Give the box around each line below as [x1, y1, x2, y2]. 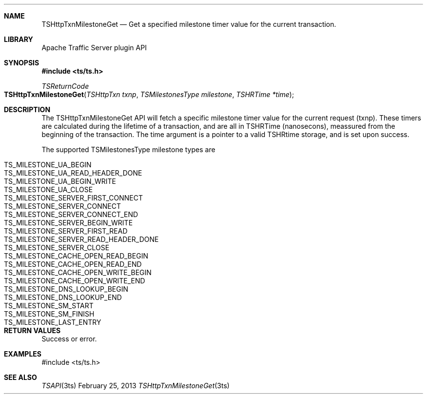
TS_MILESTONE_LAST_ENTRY [4, 318, 101, 326]
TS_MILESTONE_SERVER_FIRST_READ [4, 227, 128, 235]
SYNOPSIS [4, 59, 39, 67]
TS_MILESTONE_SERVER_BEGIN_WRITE [4, 219, 133, 227]
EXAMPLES [4, 350, 41, 358]
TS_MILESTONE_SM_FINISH [4, 310, 95, 318]
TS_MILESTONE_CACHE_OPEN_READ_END [4, 260, 142, 268]
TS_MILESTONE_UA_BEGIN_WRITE [4, 177, 116, 185]
